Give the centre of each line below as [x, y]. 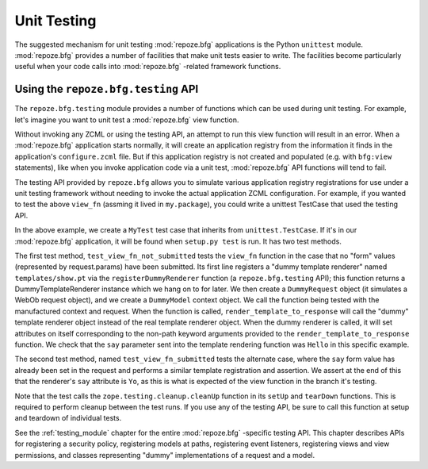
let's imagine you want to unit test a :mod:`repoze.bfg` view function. [127, 120]
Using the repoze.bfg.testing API [107, 89]
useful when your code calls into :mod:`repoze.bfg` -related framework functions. [148, 67]
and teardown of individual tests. [68, 418]
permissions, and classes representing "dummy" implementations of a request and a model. [165, 455]
